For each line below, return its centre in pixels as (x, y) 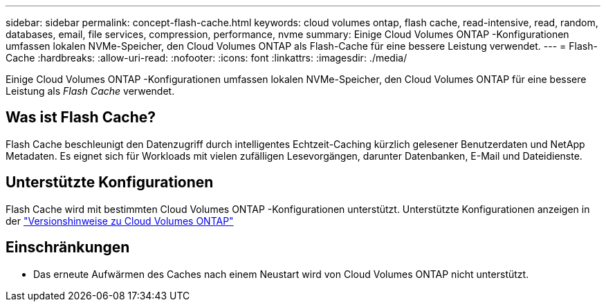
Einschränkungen (68, 248)
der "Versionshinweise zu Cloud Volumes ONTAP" (120, 221)
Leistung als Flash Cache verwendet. (90, 91)
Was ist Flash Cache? (81, 118)
